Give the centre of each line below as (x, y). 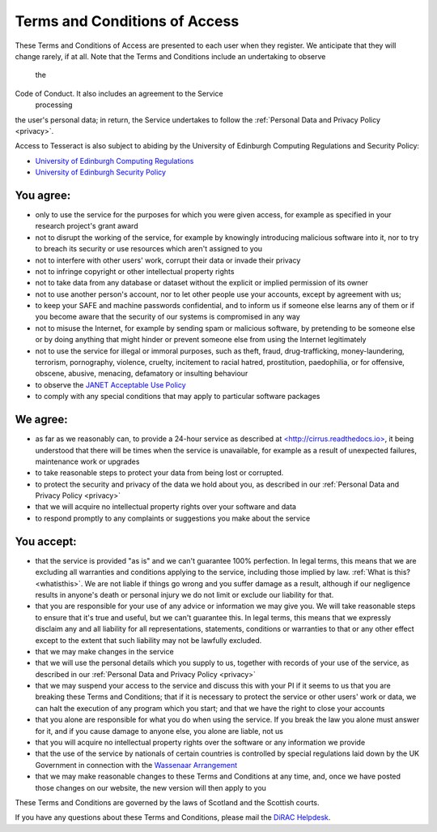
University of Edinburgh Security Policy (100, 172)
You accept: (46, 541)
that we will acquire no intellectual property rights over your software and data (166, 507)
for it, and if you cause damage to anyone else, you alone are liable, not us (159, 731)
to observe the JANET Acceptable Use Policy (110, 384)
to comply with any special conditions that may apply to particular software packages (178, 397)
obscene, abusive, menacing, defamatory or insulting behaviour (142, 374)
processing (54, 105)
